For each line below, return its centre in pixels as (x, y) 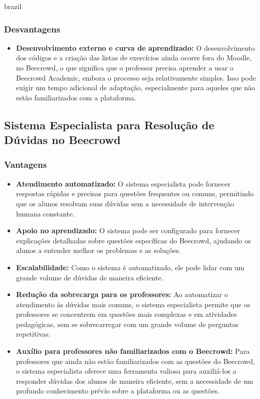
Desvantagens (32, 29)
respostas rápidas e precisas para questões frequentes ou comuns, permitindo (135, 193)
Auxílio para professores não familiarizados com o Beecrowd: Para (133, 351)
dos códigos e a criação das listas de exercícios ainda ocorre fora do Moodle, (134, 58)
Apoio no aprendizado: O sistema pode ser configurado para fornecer (128, 230)
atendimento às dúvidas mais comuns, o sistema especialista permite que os (133, 304)
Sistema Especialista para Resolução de (109, 124)
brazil (13, 6)
